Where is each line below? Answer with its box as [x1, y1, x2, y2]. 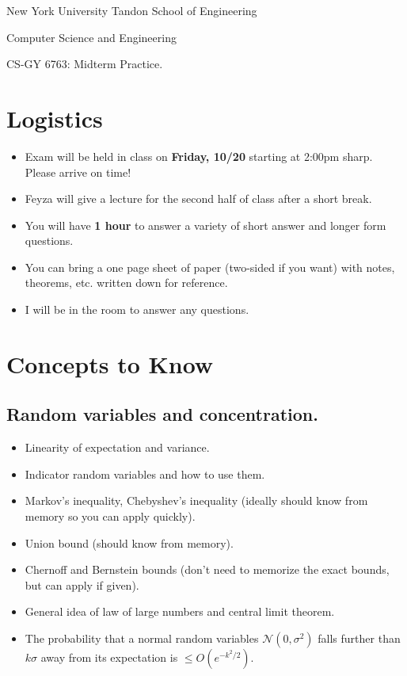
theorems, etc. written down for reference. [25, 274, 228, 291]
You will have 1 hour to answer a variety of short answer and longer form [25, 216, 386, 233]
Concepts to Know [6, 347, 214, 380]
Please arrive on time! [25, 163, 131, 180]
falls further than [318, 629, 401, 646]
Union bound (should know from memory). [25, 534, 234, 551]
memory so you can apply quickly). [25, 508, 196, 525]
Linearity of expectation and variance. [25, 439, 210, 456]
